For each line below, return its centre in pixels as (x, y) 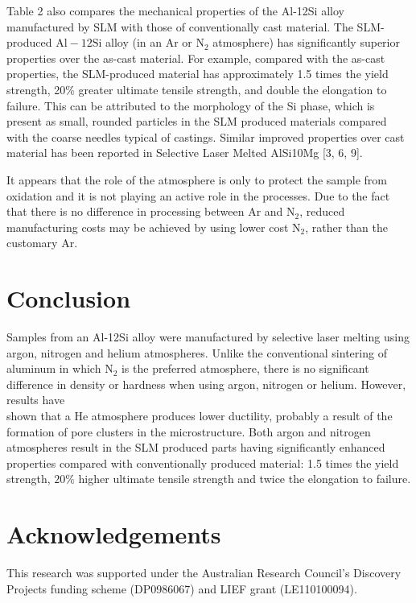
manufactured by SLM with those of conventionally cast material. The (180, 26)
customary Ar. (42, 243)
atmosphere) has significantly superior (306, 42)
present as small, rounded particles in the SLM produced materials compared (197, 121)
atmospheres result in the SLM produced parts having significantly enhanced (196, 447)
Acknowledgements (114, 534)
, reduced (322, 211)
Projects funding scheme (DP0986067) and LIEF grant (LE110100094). (182, 588)
